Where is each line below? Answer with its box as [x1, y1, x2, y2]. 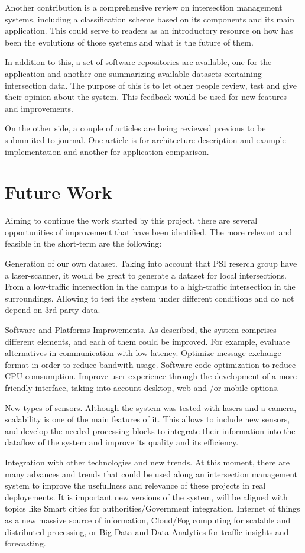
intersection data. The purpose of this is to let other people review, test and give [5, 79, 297, 91]
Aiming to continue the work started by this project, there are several [5, 214, 258, 227]
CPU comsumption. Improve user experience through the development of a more [5, 370, 297, 382]
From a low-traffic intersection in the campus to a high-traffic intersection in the [5, 280, 296, 293]
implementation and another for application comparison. [5, 145, 209, 157]
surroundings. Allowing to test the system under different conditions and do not [5, 292, 294, 304]
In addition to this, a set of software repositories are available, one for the [5, 56, 272, 68]
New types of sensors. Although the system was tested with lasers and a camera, [5, 401, 297, 413]
